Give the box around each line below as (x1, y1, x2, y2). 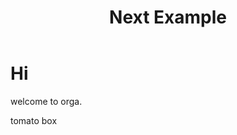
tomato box (10, 114, 58, 126)
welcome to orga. (10, 95, 83, 107)
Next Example (109, 6, 227, 29)
